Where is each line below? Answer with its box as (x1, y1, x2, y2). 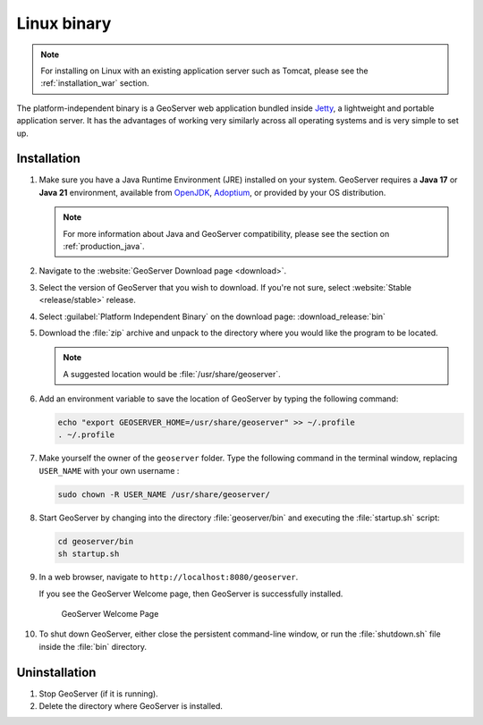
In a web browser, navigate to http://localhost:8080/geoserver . (38, 572, 299, 583)
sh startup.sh (57, 549, 120, 559)
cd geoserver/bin (57, 536, 134, 546)
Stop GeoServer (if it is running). (38, 688, 158, 699)
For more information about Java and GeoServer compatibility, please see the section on (63, 228, 390, 239)
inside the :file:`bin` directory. (38, 641, 148, 652)
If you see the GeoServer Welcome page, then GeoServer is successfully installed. (38, 588, 343, 599)
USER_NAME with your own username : (38, 465, 180, 476)
